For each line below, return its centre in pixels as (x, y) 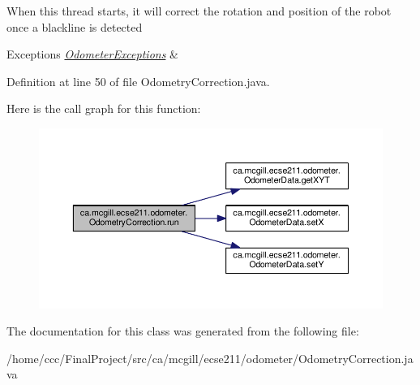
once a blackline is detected (75, 26)
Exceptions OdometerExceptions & (92, 54)
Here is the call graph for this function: (104, 108)
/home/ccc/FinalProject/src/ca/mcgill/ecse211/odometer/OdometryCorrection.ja (210, 358)
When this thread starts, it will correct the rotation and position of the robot (199, 11)
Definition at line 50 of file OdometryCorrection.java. (138, 81)
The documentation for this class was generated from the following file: (183, 331)
